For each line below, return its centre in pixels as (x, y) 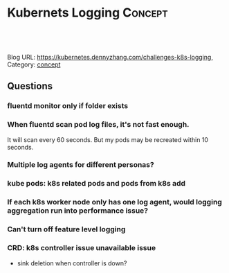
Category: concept (34, 64)
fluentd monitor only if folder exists (68, 106)
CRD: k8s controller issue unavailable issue (82, 248)
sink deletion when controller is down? (72, 263)
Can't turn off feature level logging (66, 229)
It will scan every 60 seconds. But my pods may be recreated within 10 (108, 139)
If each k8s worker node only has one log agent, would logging (115, 202)
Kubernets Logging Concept (88, 13)
